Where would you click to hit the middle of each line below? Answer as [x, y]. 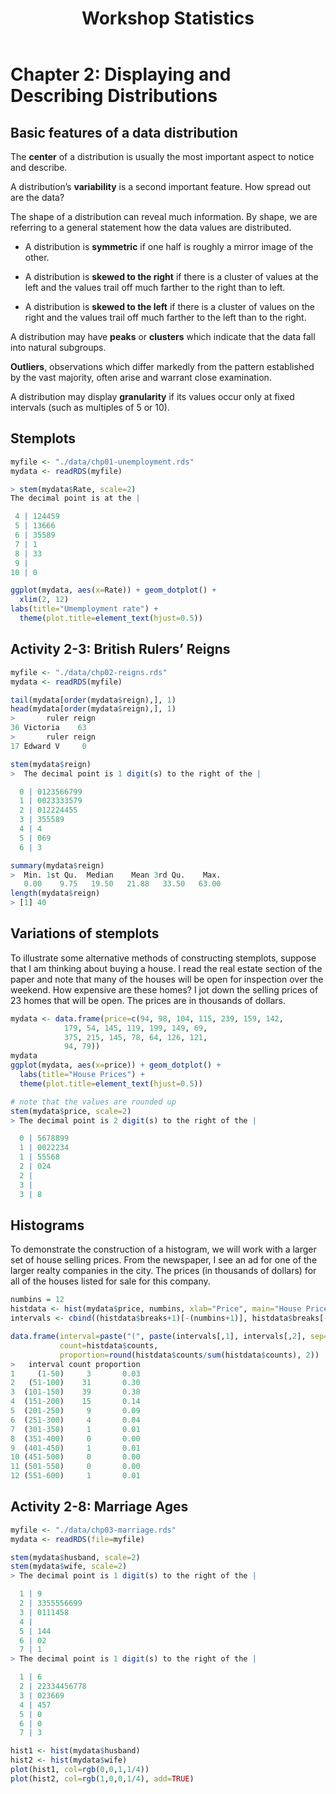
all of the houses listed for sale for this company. [110, 1281]
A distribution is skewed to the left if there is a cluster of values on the [169, 306]
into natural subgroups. [58, 347]
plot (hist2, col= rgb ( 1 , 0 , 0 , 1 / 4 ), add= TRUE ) [102, 1778]
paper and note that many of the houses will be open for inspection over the [167, 979]
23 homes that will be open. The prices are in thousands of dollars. [148, 1000]
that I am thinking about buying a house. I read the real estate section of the [166, 968]
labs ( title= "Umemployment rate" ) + [84, 609]
